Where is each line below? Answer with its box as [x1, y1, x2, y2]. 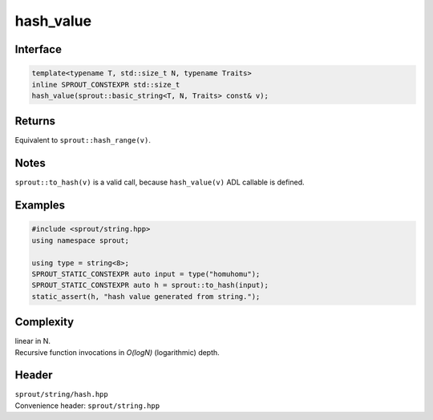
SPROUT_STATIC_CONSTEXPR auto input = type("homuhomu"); [31, 269, 261, 278]
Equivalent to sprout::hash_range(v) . [14, 135, 152, 145]
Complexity [14, 315, 75, 329]
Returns [14, 115, 56, 128]
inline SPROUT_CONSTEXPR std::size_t [31, 80, 180, 89]
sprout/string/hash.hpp [14, 390, 108, 399]
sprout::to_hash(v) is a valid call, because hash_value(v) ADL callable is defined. [14, 177, 305, 188]
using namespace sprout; [31, 236, 130, 244]
